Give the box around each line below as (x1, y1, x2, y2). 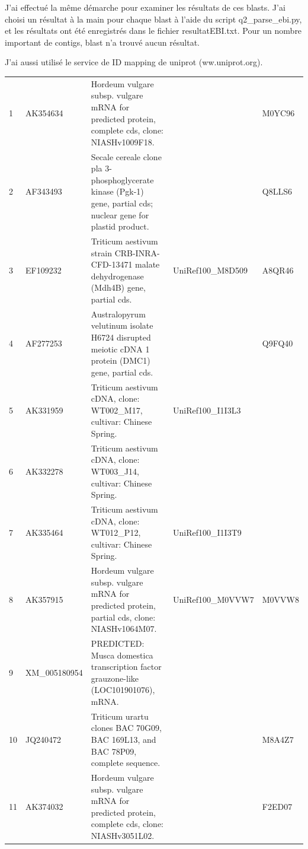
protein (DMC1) (91, 354, 150, 367)
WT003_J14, (91, 465, 139, 477)
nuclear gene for (91, 208, 149, 221)
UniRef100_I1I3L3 (173, 403, 241, 416)
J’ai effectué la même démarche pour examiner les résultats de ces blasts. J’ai (5, 1, 285, 13)
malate (135, 258, 160, 271)
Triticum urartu (91, 710, 149, 722)
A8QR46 (262, 263, 294, 276)
